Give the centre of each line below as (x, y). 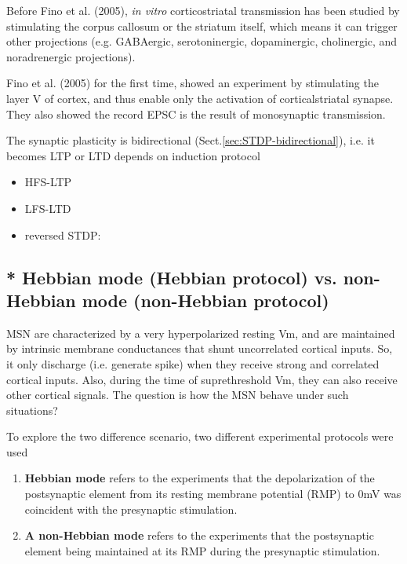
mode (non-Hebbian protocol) (205, 300)
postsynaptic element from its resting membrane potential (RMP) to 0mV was (213, 494)
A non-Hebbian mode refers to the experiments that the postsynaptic (199, 535)
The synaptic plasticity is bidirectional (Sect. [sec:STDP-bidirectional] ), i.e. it (191, 140)
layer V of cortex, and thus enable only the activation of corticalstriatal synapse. (200, 98)
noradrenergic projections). (71, 56)
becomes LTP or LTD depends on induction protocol (133, 155)
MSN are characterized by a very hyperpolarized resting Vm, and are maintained (201, 333)
